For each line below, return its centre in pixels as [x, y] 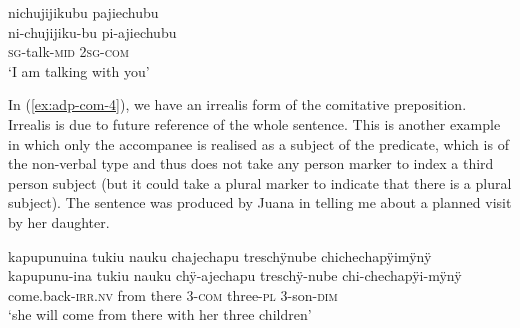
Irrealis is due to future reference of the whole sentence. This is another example [254, 123]
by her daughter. [59, 221]
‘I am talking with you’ [79, 70]
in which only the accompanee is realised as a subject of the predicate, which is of [258, 143]
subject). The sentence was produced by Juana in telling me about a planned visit [260, 202]
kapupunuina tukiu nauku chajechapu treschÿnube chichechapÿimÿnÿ [220, 255]
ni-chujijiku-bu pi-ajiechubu [92, 31]
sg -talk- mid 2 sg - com [68, 51]
